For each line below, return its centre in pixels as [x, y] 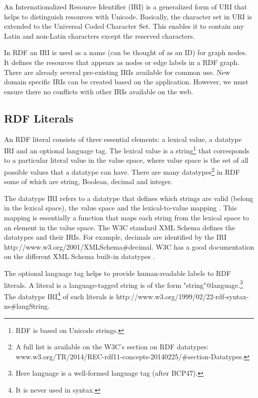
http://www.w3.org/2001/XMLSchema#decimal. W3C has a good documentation [129, 246]
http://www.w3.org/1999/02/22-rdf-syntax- [183, 296]
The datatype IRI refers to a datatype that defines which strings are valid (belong [129, 198]
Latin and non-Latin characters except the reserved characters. [99, 35]
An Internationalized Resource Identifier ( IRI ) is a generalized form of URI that [126, 6]
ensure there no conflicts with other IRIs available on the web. [99, 91]
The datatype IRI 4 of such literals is [59, 295]
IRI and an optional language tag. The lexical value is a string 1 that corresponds [127, 150]
